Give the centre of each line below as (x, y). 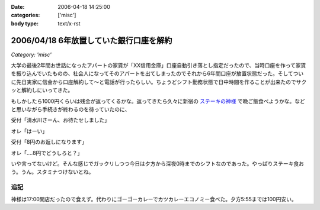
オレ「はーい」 (29, 131)
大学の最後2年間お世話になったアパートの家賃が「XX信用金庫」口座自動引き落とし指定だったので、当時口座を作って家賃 (159, 66)
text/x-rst (69, 23)
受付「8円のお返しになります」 (49, 142)
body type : (25, 23)
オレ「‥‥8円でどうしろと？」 (47, 153)
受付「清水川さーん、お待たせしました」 (60, 120)
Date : (18, 7)
